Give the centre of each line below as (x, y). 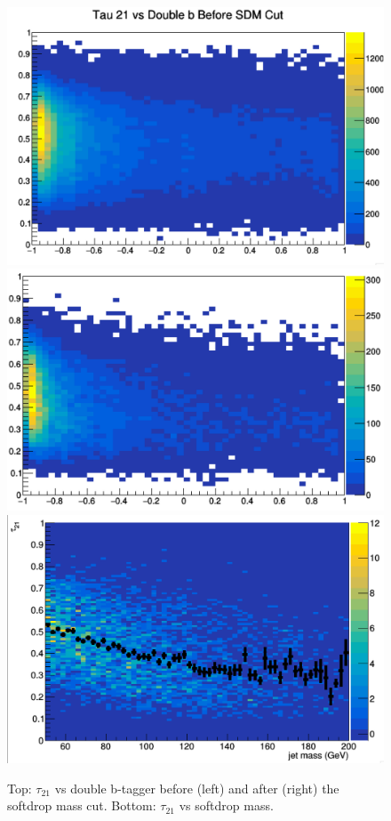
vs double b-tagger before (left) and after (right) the (197, 788)
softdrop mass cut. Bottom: (82, 805)
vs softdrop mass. (226, 805)
